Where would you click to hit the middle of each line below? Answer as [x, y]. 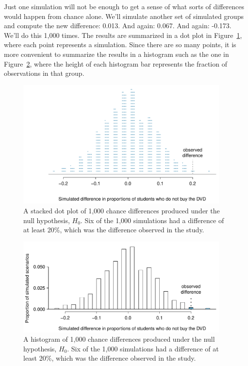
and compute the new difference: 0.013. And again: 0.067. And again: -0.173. [118, 26]
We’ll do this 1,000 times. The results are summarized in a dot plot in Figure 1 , [123, 35]
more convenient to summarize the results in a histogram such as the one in [116, 54]
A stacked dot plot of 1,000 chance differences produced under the [122, 210]
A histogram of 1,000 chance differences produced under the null [119, 339]
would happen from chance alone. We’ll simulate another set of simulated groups [124, 16]
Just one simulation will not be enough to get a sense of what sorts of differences [124, 6]
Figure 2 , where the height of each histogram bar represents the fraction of [116, 63]
